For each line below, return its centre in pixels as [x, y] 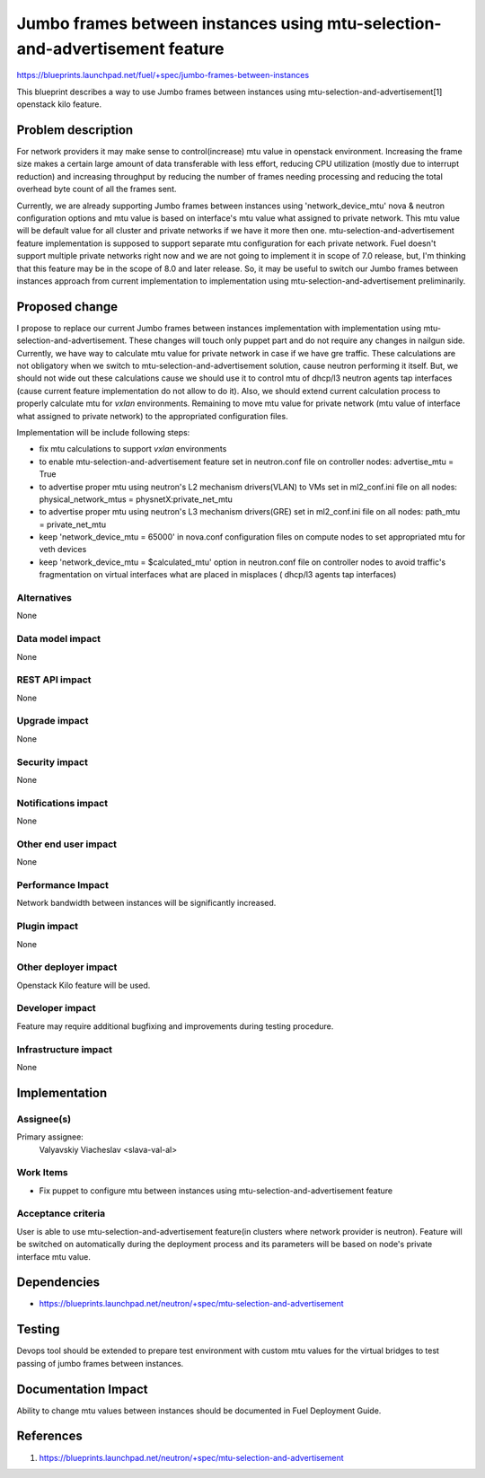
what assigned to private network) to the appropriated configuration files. [152, 416]
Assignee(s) [44, 1119]
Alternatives [44, 598]
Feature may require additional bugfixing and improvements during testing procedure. [175, 1026]
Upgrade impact [53, 721]
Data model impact [59, 639]
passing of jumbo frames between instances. [100, 1363]
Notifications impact [62, 803]
